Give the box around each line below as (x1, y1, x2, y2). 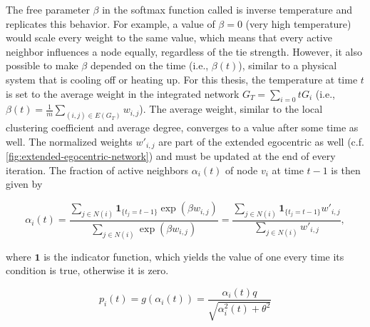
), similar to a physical (238, 58, 337, 73)
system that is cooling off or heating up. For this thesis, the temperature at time (6, 71, 358, 86)
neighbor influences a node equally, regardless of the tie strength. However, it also (6, 44, 362, 59)
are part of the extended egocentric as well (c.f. (158, 134, 364, 149)
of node (225, 162, 258, 177)
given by (6, 176, 43, 191)
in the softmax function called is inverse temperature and (102, 2, 352, 16)
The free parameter (6, 2, 90, 16)
